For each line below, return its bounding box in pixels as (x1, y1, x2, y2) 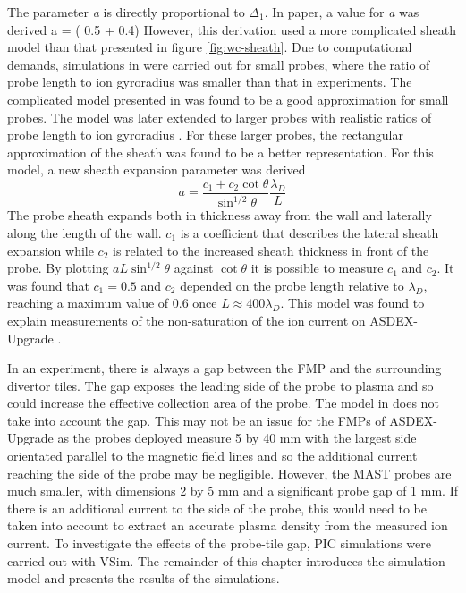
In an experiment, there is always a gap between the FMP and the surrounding (7, 359, 442, 377)
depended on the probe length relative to (180, 275, 404, 294)
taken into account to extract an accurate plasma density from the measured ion (7, 516, 448, 535)
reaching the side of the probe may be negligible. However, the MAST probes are (7, 463, 452, 482)
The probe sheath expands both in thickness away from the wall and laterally (7, 206, 432, 224)
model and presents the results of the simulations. (7, 569, 280, 588)
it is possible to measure (250, 258, 384, 277)
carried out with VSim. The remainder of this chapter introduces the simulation (7, 551, 445, 570)
